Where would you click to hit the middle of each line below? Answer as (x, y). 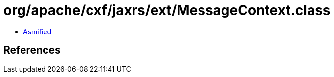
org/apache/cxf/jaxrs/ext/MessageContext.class (167, 10)
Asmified (37, 31)
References (32, 50)
